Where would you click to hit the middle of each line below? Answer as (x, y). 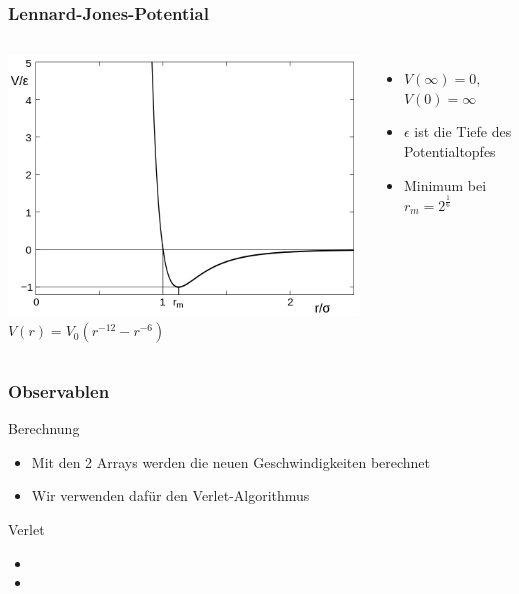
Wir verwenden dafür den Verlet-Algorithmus (170, 495)
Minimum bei (445, 184)
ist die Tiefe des (463, 131)
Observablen (59, 390)
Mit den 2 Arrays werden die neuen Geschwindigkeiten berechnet (231, 461)
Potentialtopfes (449, 151)
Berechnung (44, 428)
